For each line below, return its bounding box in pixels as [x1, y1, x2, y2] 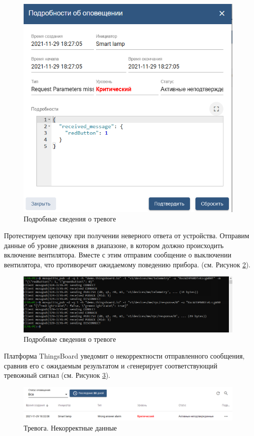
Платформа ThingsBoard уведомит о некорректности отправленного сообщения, [4, 351, 245, 361]
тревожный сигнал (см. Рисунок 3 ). [4, 370, 111, 380]
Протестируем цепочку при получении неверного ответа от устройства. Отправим [4, 230, 250, 241]
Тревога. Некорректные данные [24, 422, 117, 433]
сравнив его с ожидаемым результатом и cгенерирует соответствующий [4, 360, 218, 370]
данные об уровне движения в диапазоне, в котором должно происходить [4, 240, 224, 250]
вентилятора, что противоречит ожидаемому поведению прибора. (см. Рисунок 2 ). [4, 259, 251, 269]
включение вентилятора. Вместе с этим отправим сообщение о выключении [4, 250, 231, 260]
